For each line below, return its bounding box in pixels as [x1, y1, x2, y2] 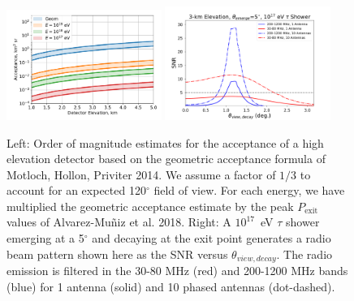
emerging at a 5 [6, 230, 84, 247]
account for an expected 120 [6, 182, 146, 199]
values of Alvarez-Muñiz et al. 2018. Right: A [6, 213, 231, 230]
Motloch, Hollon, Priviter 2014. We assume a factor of [6, 166, 276, 183]
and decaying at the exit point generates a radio [92, 230, 331, 247]
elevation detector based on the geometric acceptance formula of [6, 150, 326, 167]
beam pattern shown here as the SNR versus [6, 245, 228, 262]
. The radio [276, 245, 333, 262]
